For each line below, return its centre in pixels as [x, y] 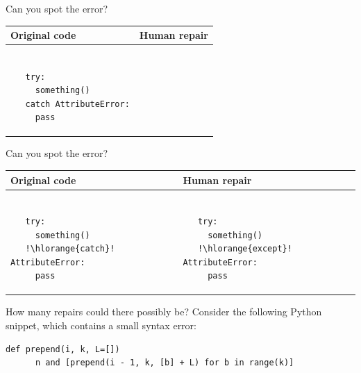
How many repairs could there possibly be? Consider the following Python [164, 312]
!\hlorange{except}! [245, 249]
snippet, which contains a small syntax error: [101, 325]
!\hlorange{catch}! [70, 249]
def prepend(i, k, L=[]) [63, 349]
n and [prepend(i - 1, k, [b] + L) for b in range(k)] [165, 363]
